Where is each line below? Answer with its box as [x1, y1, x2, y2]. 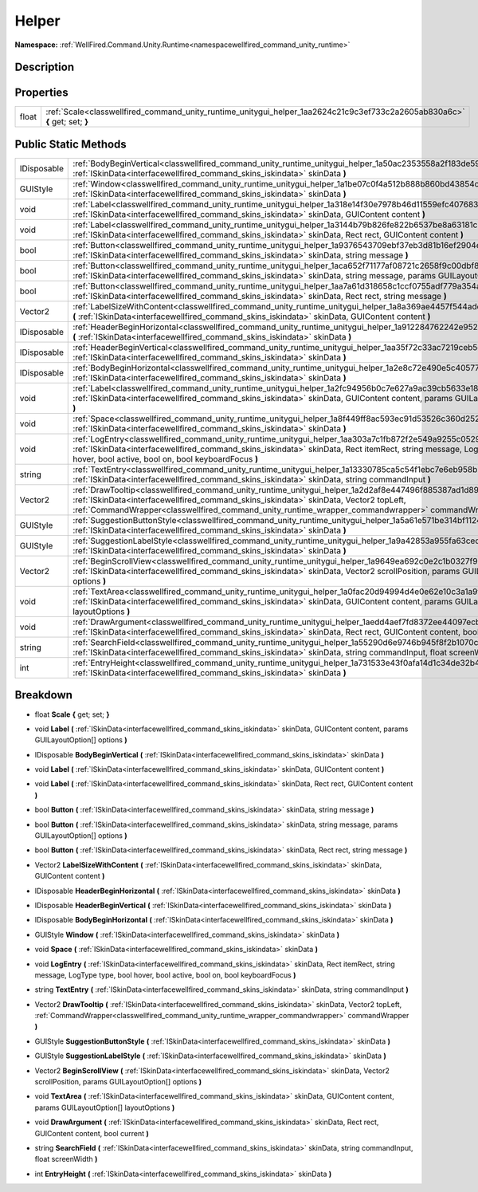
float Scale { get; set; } [34, 710, 111, 719]
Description [14, 61, 75, 74]
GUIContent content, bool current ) [34, 1128, 149, 1138]
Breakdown [14, 688, 73, 702]
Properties [14, 86, 69, 100]
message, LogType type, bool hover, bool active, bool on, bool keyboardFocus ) [34, 970, 296, 980]
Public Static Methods [14, 137, 127, 151]
